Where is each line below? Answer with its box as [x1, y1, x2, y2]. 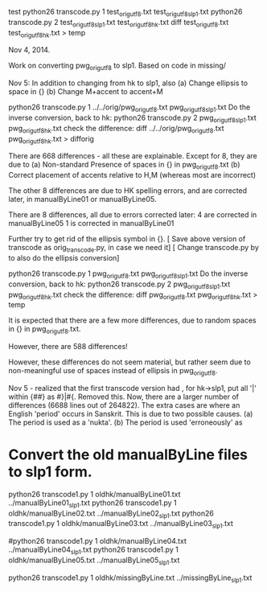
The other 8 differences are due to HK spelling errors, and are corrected [8, 186, 248, 195]
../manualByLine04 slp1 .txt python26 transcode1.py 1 [8, 545, 179, 557]
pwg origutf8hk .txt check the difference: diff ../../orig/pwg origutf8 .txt [8, 123, 224, 135]
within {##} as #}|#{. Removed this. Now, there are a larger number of [8, 392, 240, 401]
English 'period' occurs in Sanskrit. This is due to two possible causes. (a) [8, 409, 253, 418]
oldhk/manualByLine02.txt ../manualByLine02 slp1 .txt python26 [8, 508, 215, 520]
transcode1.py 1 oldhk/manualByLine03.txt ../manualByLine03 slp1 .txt [8, 519, 233, 530]
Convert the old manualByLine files [8, 446, 248, 464]
